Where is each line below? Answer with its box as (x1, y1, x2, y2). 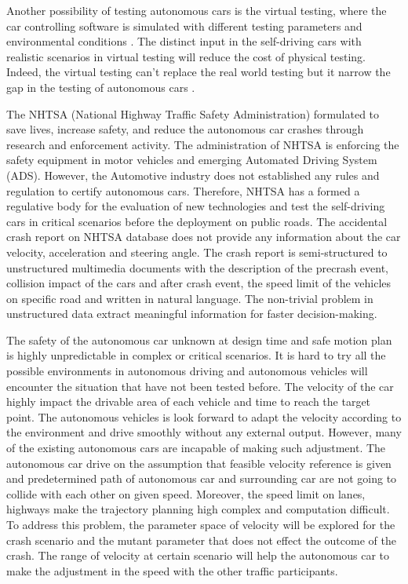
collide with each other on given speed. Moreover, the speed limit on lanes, (6, 485, 366, 502)
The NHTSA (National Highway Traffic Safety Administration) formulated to (6, 105, 380, 122)
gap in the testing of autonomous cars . (6, 78, 195, 95)
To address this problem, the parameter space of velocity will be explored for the (6, 516, 395, 532)
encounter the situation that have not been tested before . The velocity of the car (6, 378, 394, 394)
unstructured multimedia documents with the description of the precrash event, (6, 259, 389, 276)
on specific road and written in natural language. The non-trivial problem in (6, 290, 373, 306)
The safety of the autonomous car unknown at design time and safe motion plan (6, 331, 392, 348)
